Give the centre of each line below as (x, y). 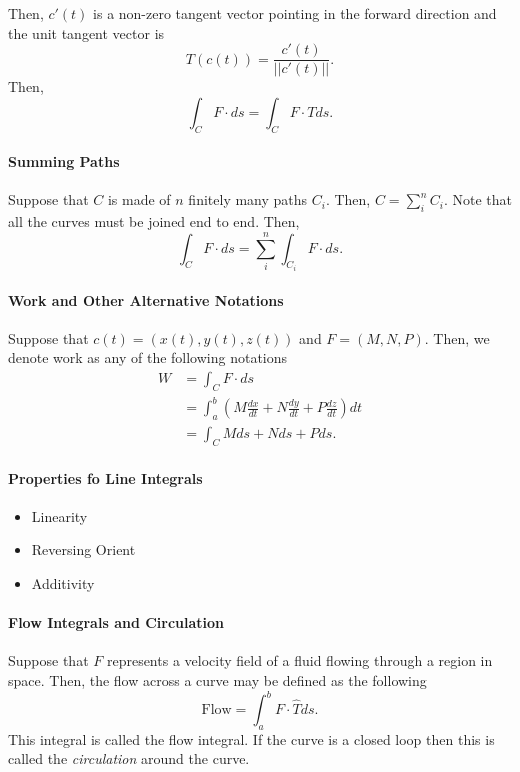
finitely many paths (248, 199)
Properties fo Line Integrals (105, 477)
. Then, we (457, 337)
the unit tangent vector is (86, 32)
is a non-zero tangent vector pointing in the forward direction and (295, 13)
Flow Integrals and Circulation (116, 622)
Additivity (63, 583)
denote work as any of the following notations (148, 357)
